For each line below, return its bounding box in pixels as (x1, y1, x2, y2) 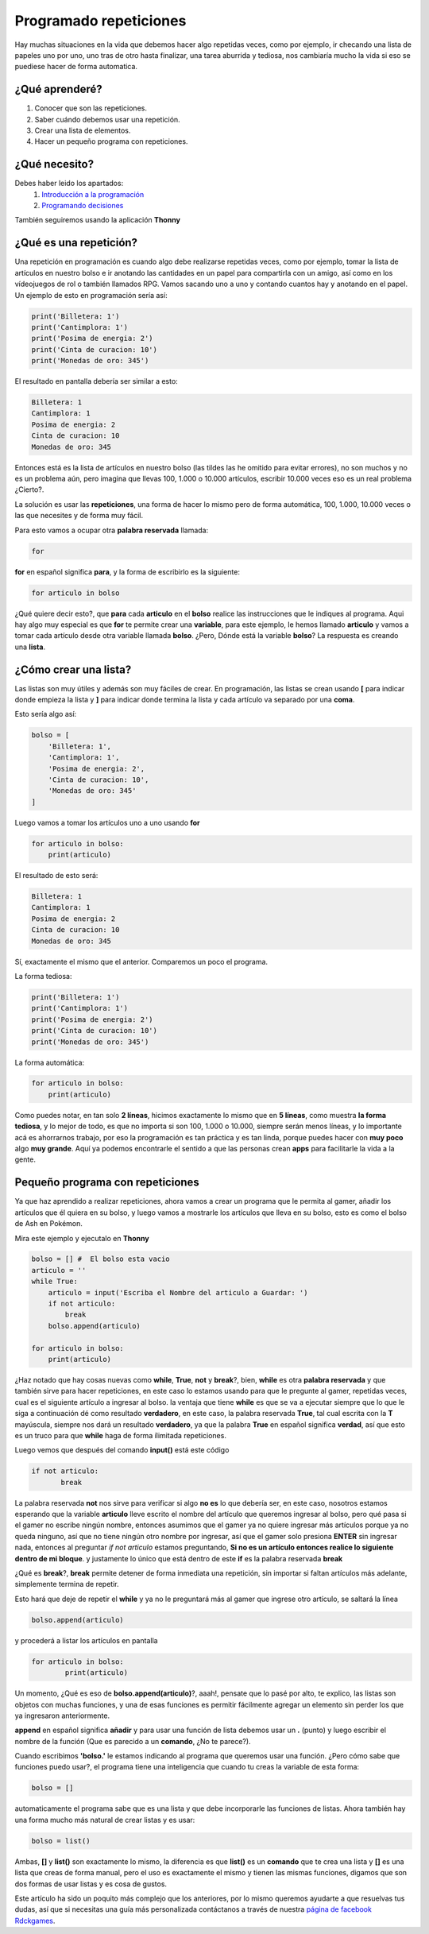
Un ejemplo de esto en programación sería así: (14, 290, 168, 300)
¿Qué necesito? (14, 157, 95, 171)
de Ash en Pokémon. (14, 1219, 83, 1228)
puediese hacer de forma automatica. (14, 62, 138, 72)
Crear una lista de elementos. (34, 126, 131, 135)
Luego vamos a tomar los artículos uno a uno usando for (14, 818, 200, 827)
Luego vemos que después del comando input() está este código (14, 1445, 230, 1455)
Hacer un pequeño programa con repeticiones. (34, 137, 188, 146)
